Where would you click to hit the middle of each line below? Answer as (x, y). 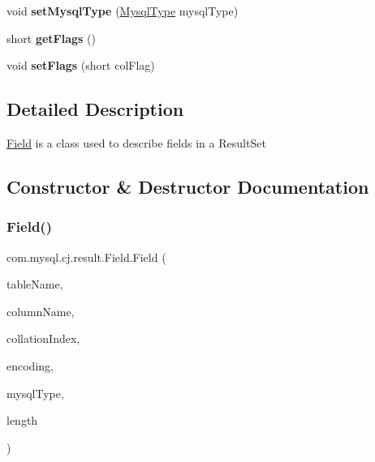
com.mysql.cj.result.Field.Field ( (86, 257)
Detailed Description (95, 109)
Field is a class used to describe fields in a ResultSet (136, 142)
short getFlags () (51, 38)
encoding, (30, 365)
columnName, (41, 311)
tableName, (35, 284)
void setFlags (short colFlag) (81, 65)
